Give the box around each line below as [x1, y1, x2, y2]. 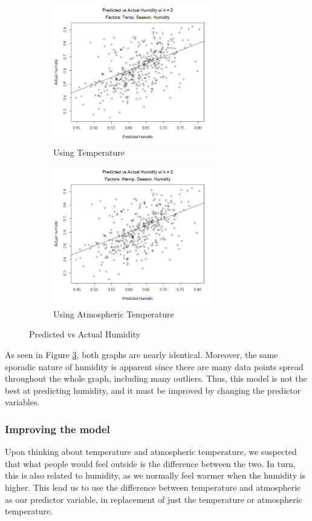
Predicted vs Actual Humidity [29, 328, 140, 340]
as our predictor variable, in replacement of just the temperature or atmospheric [5, 493, 302, 505]
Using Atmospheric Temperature [53, 307, 174, 320]
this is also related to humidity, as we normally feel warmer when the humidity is [5, 469, 306, 482]
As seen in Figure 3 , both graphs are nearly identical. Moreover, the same [5, 348, 278, 361]
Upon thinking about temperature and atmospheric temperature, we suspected [5, 445, 297, 458]
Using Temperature [53, 145, 125, 158]
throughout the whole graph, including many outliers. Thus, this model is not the [5, 372, 307, 385]
